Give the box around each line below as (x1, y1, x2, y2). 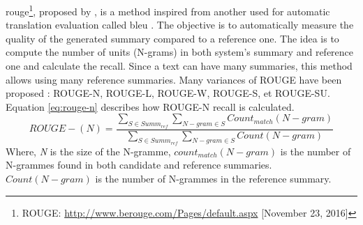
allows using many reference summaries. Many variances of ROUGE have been (6, 72, 342, 86)
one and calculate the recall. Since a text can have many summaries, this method (6, 59, 353, 73)
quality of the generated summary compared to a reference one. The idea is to (6, 31, 339, 45)
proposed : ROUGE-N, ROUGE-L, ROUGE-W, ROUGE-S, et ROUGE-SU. (6, 86, 330, 100)
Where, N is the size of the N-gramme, (6, 143, 171, 158)
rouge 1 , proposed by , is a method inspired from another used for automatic (6, 2, 330, 18)
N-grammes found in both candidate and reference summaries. (6, 157, 272, 172)
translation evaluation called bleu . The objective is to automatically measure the (6, 17, 354, 32)
